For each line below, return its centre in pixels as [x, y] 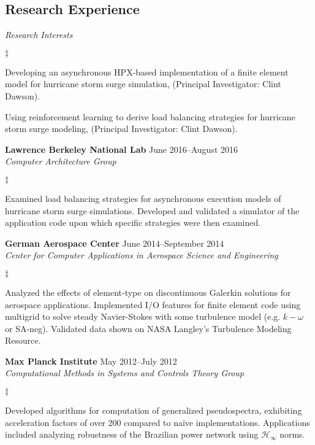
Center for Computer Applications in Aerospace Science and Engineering [142, 255]
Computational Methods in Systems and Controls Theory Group [124, 373]
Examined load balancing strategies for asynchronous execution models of [143, 198]
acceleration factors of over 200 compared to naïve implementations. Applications [157, 422]
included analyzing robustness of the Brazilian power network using [132, 434]
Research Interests [39, 35]
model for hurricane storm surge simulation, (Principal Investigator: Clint [143, 84]
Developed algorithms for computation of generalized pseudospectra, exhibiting [154, 410]
